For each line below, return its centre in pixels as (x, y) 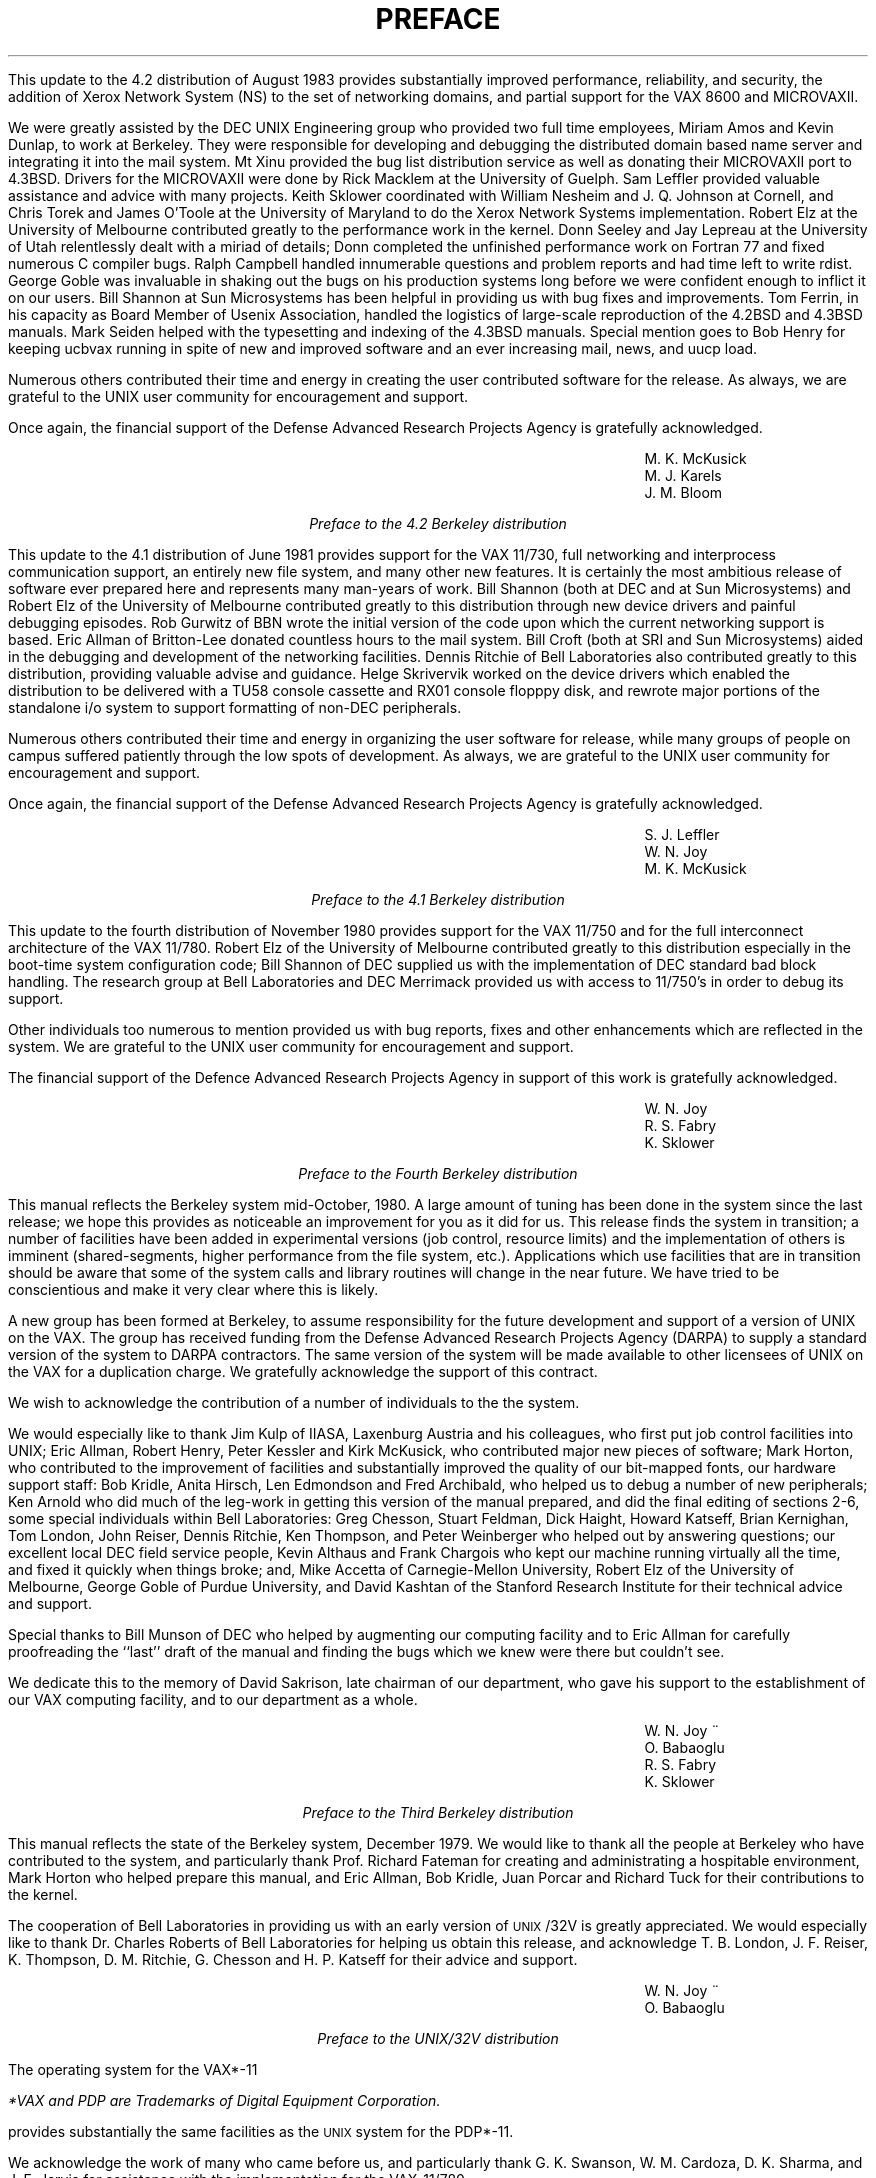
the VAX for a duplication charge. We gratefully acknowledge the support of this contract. (303, 1371)
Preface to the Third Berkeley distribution (438, 1812)
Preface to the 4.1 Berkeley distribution (438, 899)
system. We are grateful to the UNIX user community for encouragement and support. (291, 1046)
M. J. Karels (683, 475)
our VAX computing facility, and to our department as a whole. (213, 1699)
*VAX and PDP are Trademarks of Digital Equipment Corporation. (224, 2100)
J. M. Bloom (683, 492)
